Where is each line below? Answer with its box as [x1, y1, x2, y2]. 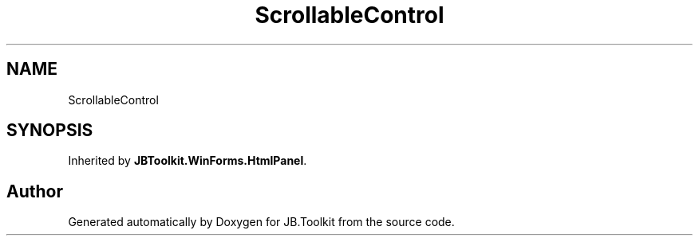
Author [6, 181, 63, 201]
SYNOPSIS [6, 120, 93, 141]
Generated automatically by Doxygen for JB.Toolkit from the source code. [68, 215, 455, 229]
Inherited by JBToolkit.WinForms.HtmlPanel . [68, 154, 307, 168]
